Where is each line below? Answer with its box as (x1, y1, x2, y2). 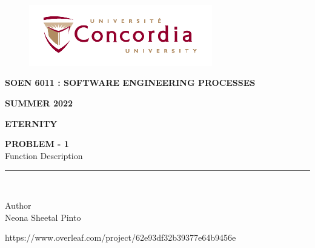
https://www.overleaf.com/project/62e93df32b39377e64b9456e (5, 231, 236, 244)
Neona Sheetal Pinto (5, 210, 81, 223)
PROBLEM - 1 (5, 137, 69, 150)
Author (5, 198, 31, 211)
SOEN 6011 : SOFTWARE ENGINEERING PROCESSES (5, 76, 256, 89)
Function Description (5, 149, 83, 162)
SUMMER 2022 (5, 96, 73, 109)
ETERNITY (5, 117, 58, 129)
